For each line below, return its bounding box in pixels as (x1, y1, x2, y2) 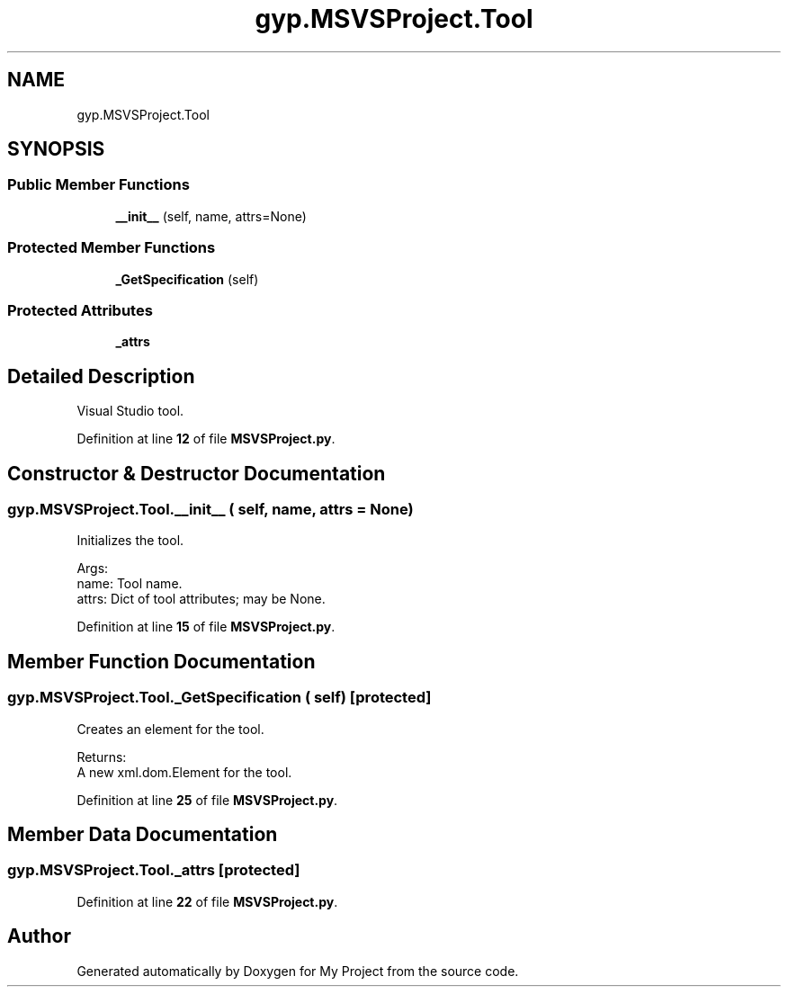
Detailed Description (7, 364, 195, 388)
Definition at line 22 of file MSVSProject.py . (76, 893, 338, 909)
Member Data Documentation (7, 823, 278, 846)
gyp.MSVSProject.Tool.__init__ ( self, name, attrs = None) (7, 500, 414, 518)
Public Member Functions (7, 175, 190, 194)
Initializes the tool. (76, 533, 184, 549)
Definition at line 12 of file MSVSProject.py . (76, 431, 336, 447)
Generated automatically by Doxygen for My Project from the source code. (76, 963, 519, 979)
